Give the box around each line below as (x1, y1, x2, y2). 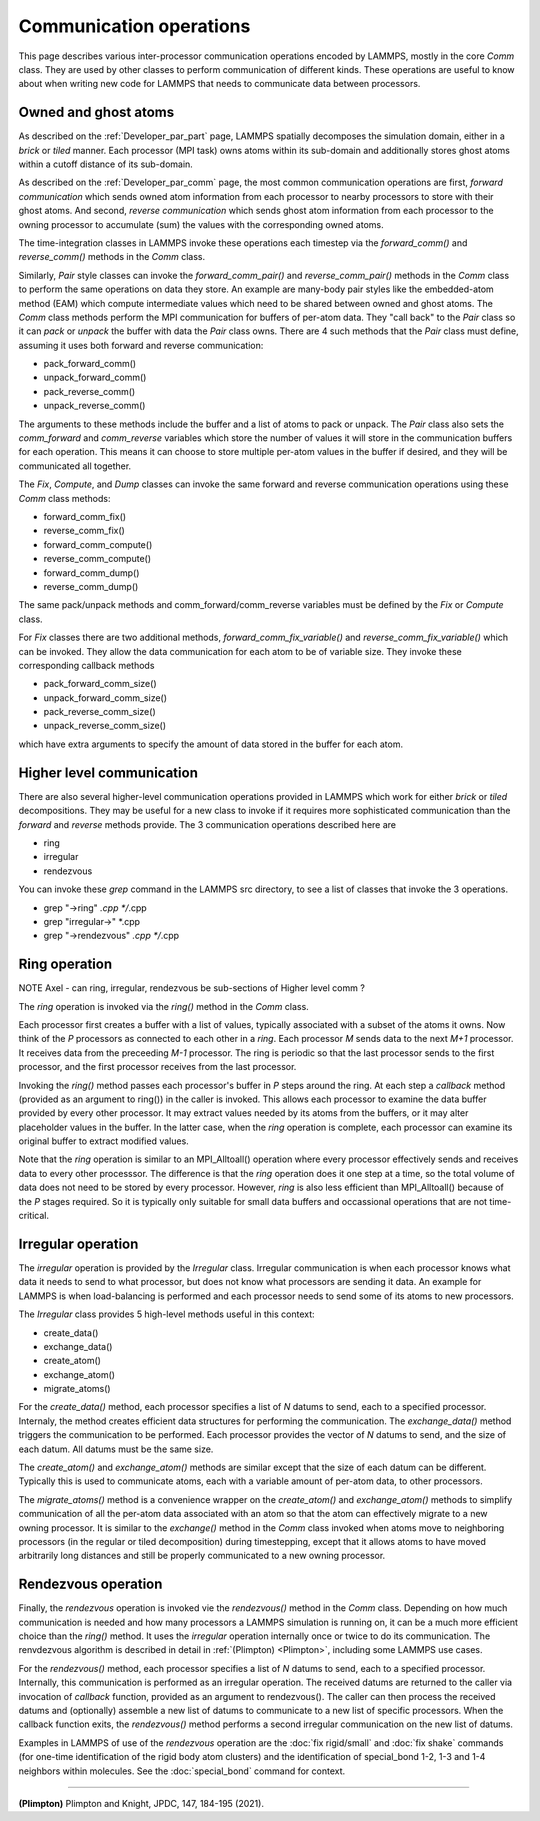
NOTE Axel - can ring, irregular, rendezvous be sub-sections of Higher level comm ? (18, 982, 365, 994)
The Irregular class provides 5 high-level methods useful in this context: (18, 1308, 315, 1320)
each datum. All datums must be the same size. (18, 1443, 214, 1455)
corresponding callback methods (18, 659, 155, 671)
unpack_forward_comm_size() (43, 691, 168, 704)
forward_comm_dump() (43, 566, 140, 579)
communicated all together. (18, 460, 132, 472)
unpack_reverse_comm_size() (43, 720, 167, 732)
